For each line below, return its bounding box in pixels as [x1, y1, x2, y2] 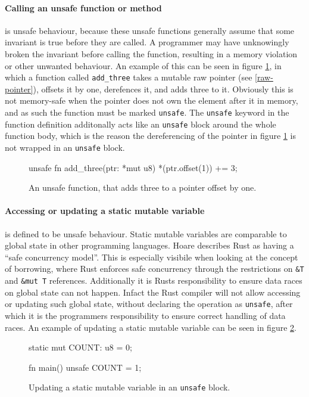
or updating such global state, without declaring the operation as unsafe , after [5, 297, 293, 310]
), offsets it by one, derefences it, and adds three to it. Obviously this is [33, 82, 294, 95]
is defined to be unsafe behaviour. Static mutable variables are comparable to [5, 227, 287, 240]
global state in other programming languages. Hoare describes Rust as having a [5, 239, 294, 252]
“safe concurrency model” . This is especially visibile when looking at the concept [5, 250, 298, 263]
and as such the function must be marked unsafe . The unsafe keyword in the [5, 106, 289, 119]
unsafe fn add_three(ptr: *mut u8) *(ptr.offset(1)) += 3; [29, 161, 238, 173]
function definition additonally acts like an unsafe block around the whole [5, 117, 276, 130]
